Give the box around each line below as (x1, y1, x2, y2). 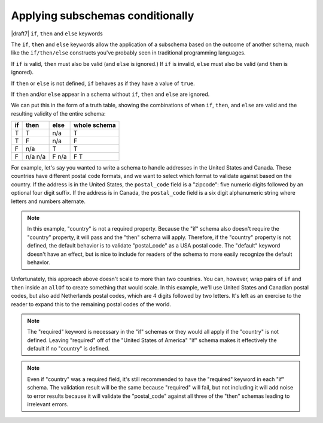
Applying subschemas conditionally (11, 9, 194, 22)
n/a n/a (25, 153, 46, 161)
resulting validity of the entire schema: (11, 110, 106, 117)
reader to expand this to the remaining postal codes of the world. (11, 300, 172, 308)
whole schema (73, 121, 116, 129)
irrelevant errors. (27, 401, 69, 408)
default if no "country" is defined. (27, 345, 110, 352)
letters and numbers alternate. (11, 198, 86, 205)
